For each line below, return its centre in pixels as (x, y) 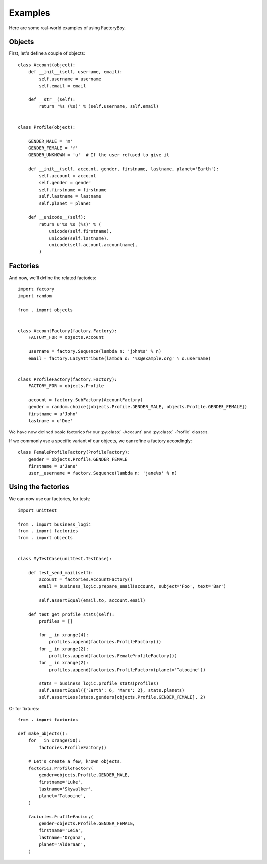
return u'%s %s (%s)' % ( (70, 224)
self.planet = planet (65, 203)
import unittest (38, 510)
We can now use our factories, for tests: (50, 499)
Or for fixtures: (24, 708)
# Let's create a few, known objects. (75, 761)
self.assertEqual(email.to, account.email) (92, 600)
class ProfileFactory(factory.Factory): (67, 379)
